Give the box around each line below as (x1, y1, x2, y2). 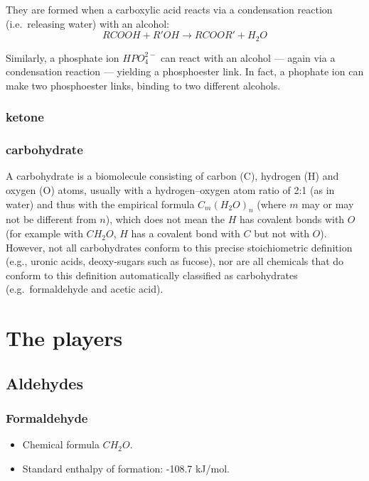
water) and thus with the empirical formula (6, 196, 195, 211)
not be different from (6, 212, 97, 227)
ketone (6, 108, 44, 126)
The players (6, 323, 123, 352)
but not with (254, 226, 309, 241)
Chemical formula (22, 437, 100, 452)
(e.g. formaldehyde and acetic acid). (6, 281, 164, 296)
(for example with (6, 226, 83, 241)
